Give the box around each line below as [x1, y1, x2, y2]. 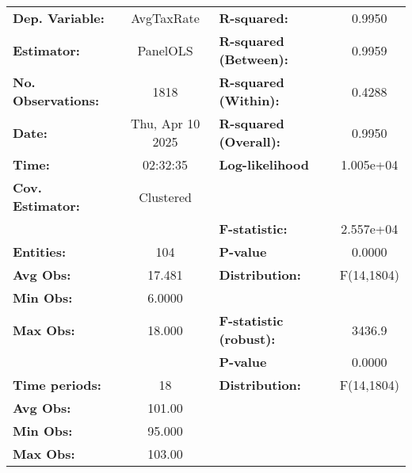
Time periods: [13, 376, 101, 394]
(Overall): [219, 132, 280, 151]
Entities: [13, 242, 67, 261]
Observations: [13, 91, 100, 109]
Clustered [139, 187, 192, 206]
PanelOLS [137, 40, 193, 59]
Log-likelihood [219, 155, 309, 174]
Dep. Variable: [13, 9, 105, 27]
